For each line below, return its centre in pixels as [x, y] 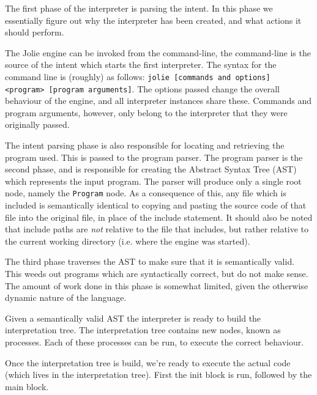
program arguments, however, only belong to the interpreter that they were [146, 112]
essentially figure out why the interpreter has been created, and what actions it [153, 20]
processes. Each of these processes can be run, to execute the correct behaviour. [155, 342]
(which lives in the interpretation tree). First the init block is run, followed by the [158, 375]
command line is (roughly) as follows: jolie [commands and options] [138, 76]
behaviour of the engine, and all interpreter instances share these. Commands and [158, 101]
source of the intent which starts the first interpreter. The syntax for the [141, 65]
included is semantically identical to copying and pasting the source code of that [156, 205]
